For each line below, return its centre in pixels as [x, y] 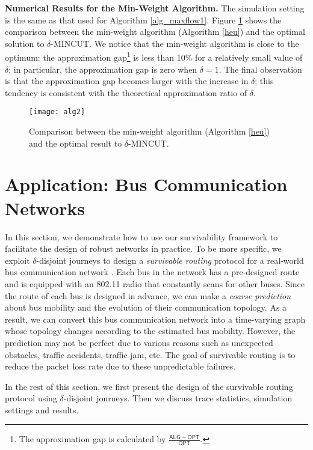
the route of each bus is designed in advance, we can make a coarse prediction [148, 295]
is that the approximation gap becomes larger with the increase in [127, 81]
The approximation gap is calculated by [92, 439]
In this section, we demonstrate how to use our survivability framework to [141, 236]
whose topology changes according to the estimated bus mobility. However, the [150, 331]
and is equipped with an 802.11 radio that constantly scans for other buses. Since [155, 283]
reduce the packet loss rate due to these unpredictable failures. [120, 366]
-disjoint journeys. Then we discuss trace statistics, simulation [178, 398]
